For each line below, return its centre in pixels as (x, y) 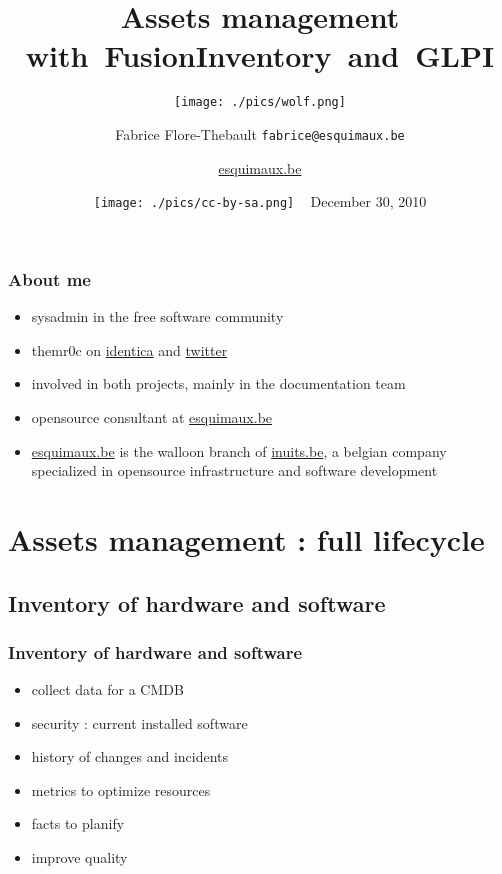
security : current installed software (139, 722)
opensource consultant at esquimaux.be (152, 416)
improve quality (79, 857)
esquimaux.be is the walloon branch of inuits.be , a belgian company (239, 450)
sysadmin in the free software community (157, 316)
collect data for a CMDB (107, 689)
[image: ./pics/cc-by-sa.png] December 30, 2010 (260, 201)
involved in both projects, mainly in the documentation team (218, 383)
